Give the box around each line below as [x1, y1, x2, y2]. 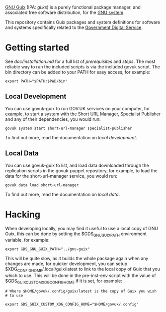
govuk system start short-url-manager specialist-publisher [5, 126, 133, 131]
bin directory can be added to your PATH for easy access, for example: [5, 69, 151, 75]
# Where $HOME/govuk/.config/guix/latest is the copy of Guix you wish [5, 289, 157, 294]
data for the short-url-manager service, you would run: [5, 173, 118, 179]
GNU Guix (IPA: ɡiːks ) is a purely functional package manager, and [5, 4, 141, 10]
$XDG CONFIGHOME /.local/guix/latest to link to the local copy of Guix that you [5, 266, 160, 274]
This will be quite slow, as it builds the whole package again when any [5, 256, 149, 262]
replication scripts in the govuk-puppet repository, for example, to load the [5, 167, 158, 174]
